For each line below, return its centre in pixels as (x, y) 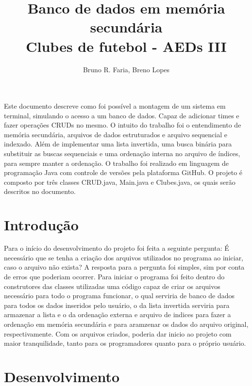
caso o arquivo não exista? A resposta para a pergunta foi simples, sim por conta (124, 267)
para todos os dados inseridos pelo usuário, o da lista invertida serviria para (117, 305)
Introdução (41, 225)
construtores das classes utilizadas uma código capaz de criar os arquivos (112, 286)
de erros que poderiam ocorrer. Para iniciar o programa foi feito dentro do (114, 276)
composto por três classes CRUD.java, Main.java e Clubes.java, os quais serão (120, 182)
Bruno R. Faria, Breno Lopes (126, 69)
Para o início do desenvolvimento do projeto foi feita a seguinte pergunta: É (117, 248)
